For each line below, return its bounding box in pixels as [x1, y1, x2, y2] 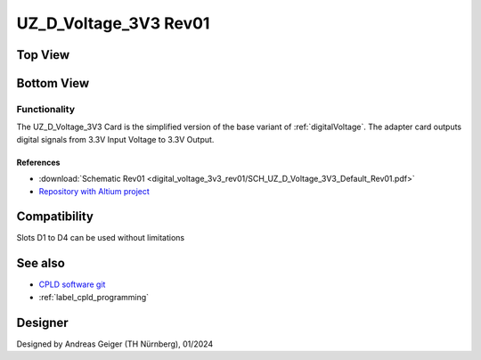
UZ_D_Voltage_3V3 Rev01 [16, 13, 210, 33]
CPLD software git [38, 279, 106, 290]
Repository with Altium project [38, 185, 151, 196]
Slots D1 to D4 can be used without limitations [16, 233, 185, 243]
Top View [16, 47, 70, 62]
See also [16, 256, 66, 271]
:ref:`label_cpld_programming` [38, 291, 150, 302]
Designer [16, 315, 69, 330]
